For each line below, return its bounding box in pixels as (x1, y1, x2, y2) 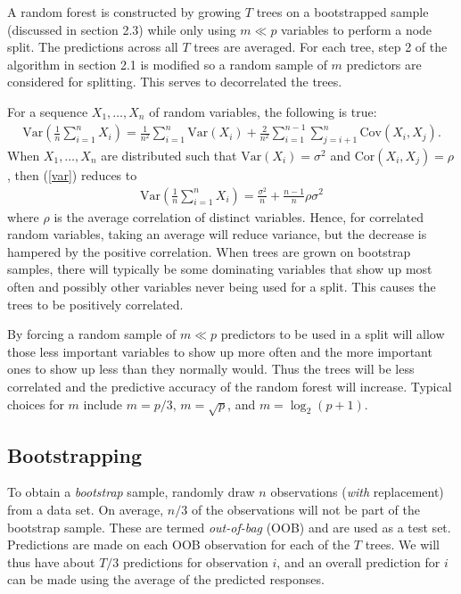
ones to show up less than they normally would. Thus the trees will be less (7, 359, 415, 378)
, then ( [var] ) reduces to (7, 165, 137, 184)
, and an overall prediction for (276, 552, 440, 571)
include (83, 394, 123, 413)
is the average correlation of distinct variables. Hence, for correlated (54, 207, 424, 226)
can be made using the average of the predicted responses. (7, 570, 325, 589)
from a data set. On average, (7, 500, 164, 519)
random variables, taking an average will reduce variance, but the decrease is (7, 225, 427, 243)
